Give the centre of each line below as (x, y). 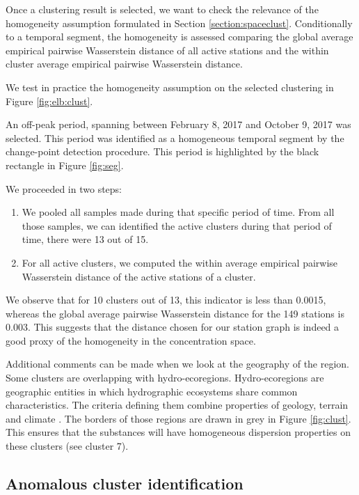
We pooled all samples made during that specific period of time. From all (178, 212)
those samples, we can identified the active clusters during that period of (177, 225)
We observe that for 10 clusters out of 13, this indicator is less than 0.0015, (166, 300)
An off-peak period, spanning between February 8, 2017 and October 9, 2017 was (178, 124)
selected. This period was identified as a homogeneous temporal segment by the (175, 137)
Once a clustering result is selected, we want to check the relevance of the (162, 9)
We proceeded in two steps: (64, 188)
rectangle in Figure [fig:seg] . (65, 165)
